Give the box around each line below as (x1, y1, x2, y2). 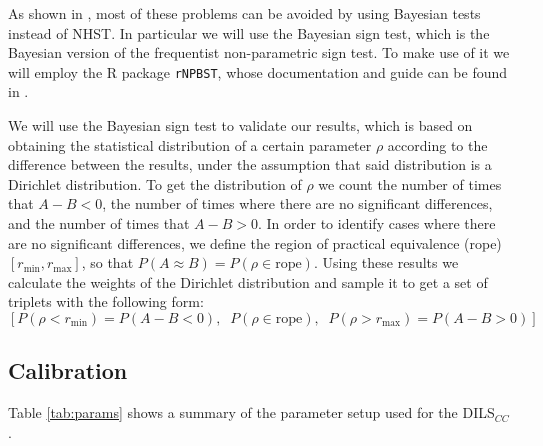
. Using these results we (313, 252, 459, 273)
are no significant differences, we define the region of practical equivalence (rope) (8, 232, 502, 253)
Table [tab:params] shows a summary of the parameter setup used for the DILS (8, 402, 495, 423)
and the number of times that (8, 213, 190, 233)
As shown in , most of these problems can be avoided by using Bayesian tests (8, 3, 481, 23)
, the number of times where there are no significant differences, (102, 193, 493, 214)
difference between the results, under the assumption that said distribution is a (8, 154, 492, 175)
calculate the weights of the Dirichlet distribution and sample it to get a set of (8, 271, 488, 292)
